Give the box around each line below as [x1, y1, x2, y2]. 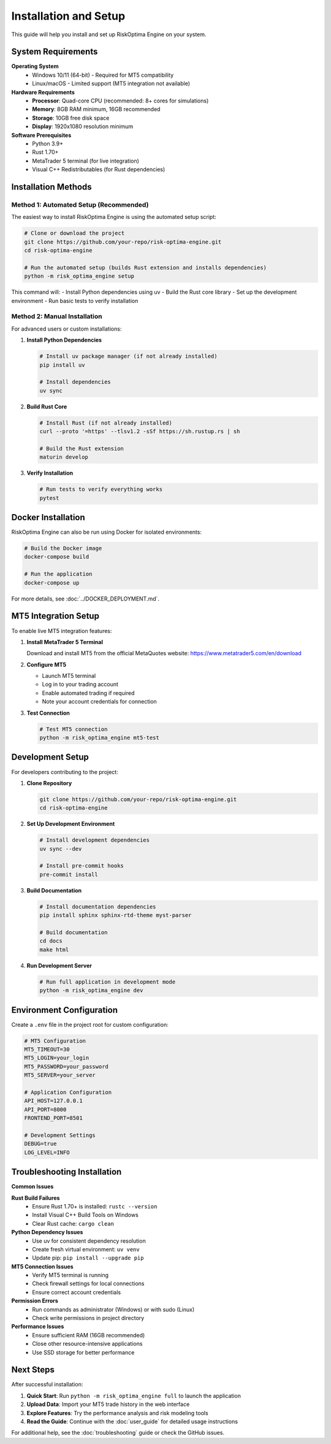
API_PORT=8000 [24, 1106, 67, 1113]
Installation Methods [11, 182, 92, 192]
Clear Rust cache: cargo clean [32, 1219, 115, 1227]
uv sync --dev [39, 845, 82, 852]
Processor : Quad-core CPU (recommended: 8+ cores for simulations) [32, 97, 209, 104]
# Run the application [24, 570, 93, 578]
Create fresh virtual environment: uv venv [32, 1245, 140, 1253]
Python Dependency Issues [11, 1229, 83, 1236]
